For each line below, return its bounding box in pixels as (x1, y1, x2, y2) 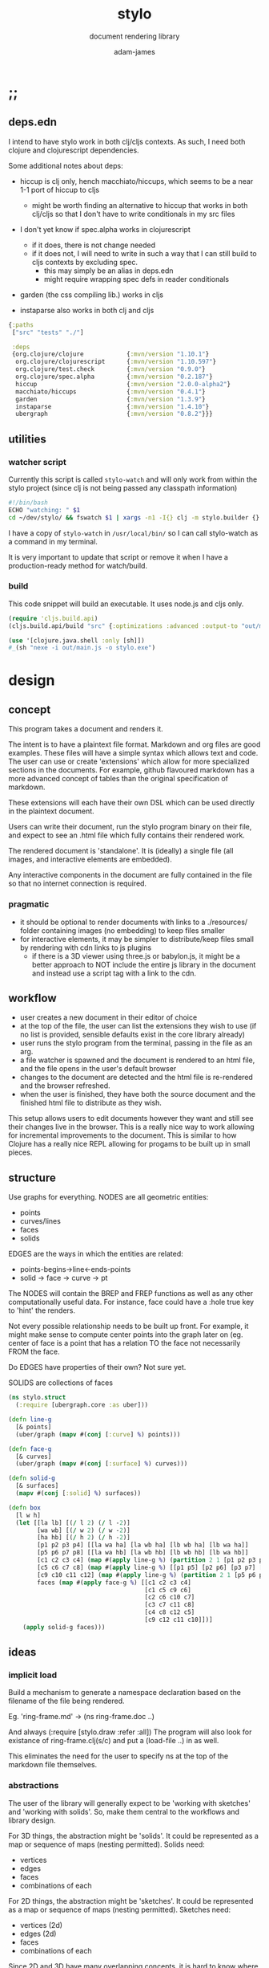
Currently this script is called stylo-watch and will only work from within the (8, 475, 258, 484)
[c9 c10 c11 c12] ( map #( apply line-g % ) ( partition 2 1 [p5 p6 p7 (37, 1571, 267, 1579)
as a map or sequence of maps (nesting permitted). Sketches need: (8, 1905, 231, 1914)
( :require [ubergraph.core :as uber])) (15, 1401, 149, 1409)
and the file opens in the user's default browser (19, 1064, 177, 1074)
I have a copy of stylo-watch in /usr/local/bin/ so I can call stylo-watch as (8, 528, 259, 538)
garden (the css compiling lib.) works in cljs (19, 290, 164, 299)
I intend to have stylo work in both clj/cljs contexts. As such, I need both (8, 136, 246, 146)
